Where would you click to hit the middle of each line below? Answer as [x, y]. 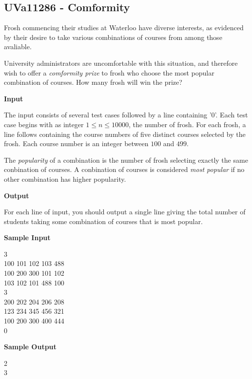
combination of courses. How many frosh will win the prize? [93, 82]
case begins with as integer [44, 124]
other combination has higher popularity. [65, 179]
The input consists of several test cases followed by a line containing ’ [108, 115]
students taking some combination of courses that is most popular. [103, 221]
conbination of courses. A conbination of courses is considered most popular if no [124, 169]
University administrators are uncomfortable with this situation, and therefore [121, 63]
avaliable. [18, 47]
